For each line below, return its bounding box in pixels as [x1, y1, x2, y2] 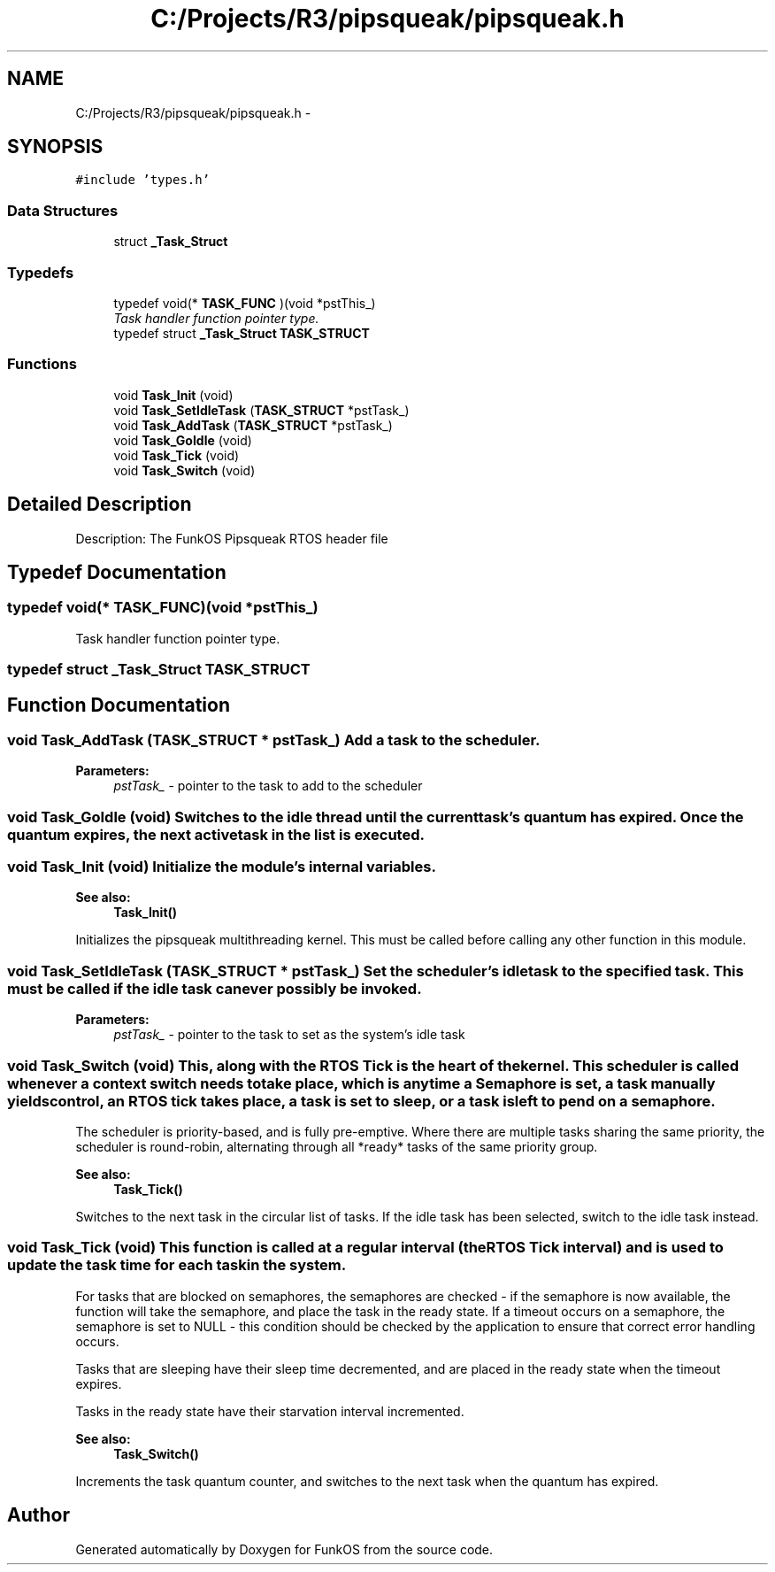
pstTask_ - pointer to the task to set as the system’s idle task [113, 1027, 465, 1043]
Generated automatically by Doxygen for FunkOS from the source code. [75, 1541, 494, 1557]
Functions [7, 355, 77, 374]
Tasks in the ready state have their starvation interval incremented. [75, 1403, 464, 1419]
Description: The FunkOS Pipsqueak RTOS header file [75, 530, 388, 546]
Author [7, 1504, 70, 1527]
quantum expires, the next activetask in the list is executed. [7, 825, 425, 844]
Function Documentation [7, 693, 230, 716]
